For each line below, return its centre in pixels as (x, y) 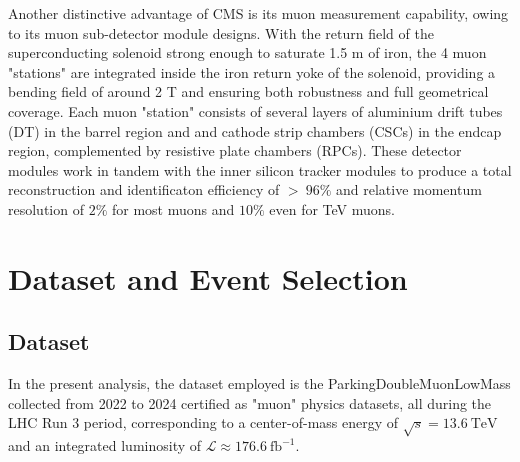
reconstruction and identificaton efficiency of (144, 189)
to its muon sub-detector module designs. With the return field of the (221, 32)
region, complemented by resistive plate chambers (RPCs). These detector (235, 150)
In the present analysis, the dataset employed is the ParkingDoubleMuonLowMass (259, 383)
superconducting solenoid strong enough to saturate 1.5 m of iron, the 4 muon (247, 52)
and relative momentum (408, 189)
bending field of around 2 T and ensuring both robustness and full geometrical (248, 91)
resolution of (46, 208)
